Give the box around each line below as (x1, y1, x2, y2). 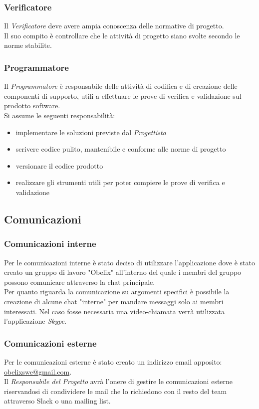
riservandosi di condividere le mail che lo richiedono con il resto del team (4, 386, 227, 396)
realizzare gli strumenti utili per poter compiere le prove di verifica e (15, 177, 225, 188)
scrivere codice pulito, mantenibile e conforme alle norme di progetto (15, 144, 226, 154)
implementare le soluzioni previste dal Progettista (15, 127, 166, 137)
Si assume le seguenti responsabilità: (4, 110, 115, 120)
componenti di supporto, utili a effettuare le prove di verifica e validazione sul (4, 90, 242, 101)
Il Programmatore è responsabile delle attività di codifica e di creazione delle (4, 81, 238, 91)
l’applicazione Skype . (4, 316, 67, 326)
